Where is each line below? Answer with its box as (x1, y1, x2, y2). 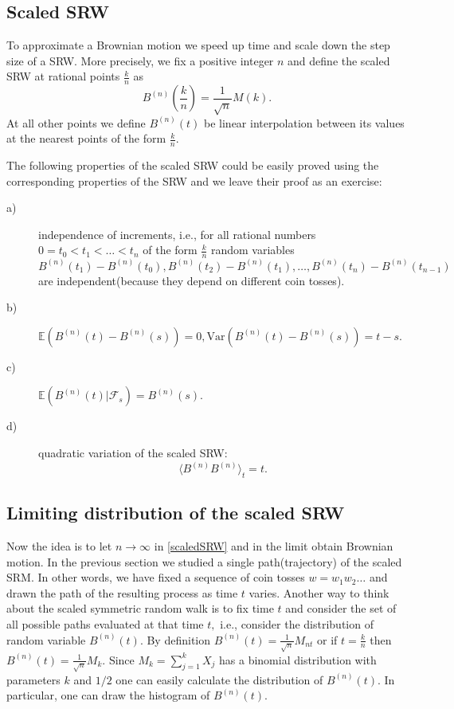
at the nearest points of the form (6, 130, 166, 147)
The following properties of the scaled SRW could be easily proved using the (6, 157, 379, 173)
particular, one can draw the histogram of (6, 687, 210, 703)
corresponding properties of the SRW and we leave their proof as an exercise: (6, 172, 382, 189)
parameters (6, 671, 61, 687)
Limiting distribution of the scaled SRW (6, 500, 345, 525)
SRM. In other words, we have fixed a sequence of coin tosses (6, 569, 305, 586)
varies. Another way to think (249, 584, 389, 601)
